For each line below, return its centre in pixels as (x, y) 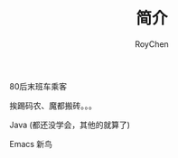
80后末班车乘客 (38, 86)
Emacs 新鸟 (31, 144)
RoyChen (152, 44)
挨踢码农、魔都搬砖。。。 (53, 106)
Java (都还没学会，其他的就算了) (70, 125)
